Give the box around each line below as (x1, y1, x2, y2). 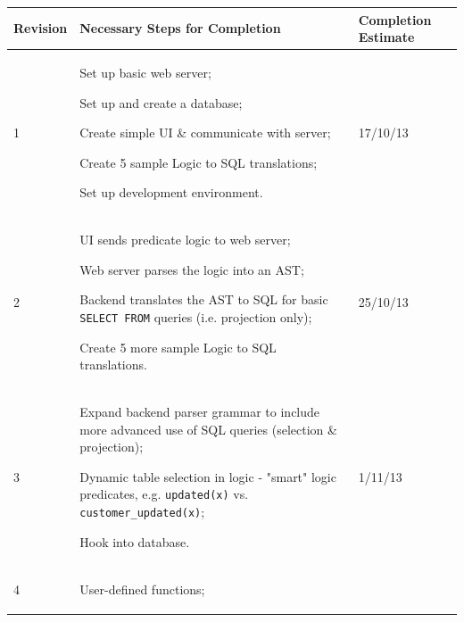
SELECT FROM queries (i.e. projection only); (79, 307, 312, 326)
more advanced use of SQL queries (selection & (79, 419, 337, 438)
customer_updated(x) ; (79, 502, 205, 521)
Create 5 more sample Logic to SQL (79, 337, 277, 356)
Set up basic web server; (79, 62, 211, 81)
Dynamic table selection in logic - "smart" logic (79, 467, 336, 485)
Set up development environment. (79, 183, 263, 202)
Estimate (358, 28, 415, 46)
